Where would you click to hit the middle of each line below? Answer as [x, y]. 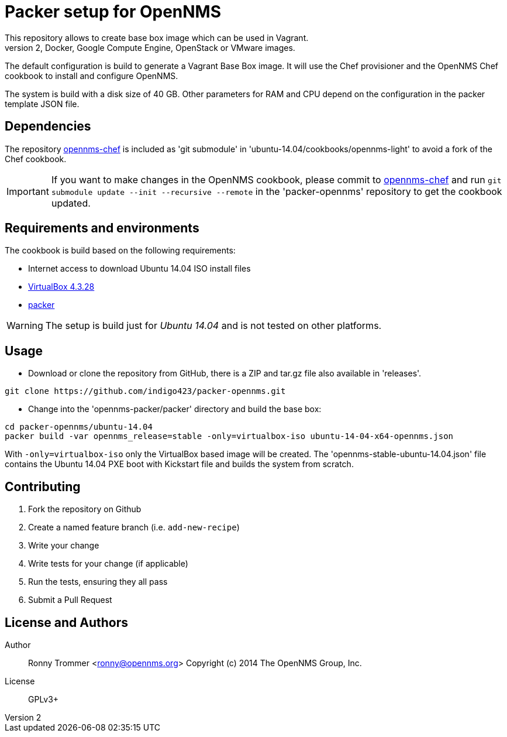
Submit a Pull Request [70, 600]
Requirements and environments [102, 228]
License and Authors [66, 622]
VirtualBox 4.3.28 [61, 287]
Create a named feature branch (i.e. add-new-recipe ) [134, 527]
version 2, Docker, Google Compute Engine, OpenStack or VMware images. [150, 47]
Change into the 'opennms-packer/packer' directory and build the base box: [175, 409]
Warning [25, 326]
